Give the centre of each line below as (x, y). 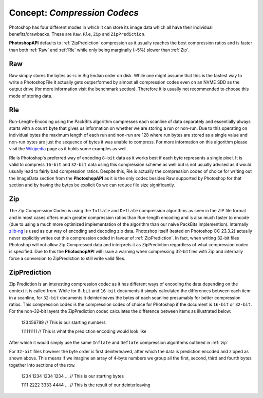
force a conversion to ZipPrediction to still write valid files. (67, 258)
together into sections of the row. (42, 365)
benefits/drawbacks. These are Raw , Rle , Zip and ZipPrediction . (77, 34)
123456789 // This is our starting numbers (63, 322)
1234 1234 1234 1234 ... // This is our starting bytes (73, 376)
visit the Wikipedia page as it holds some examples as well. (68, 149)
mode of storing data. (31, 96)
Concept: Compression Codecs (74, 13)
